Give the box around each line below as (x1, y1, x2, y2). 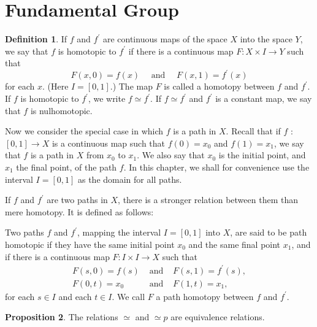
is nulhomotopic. (30, 104, 93, 117)
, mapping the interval (77, 226, 161, 239)
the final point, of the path (16, 160, 117, 173)
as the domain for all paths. (77, 172, 182, 185)
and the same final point (188, 237, 281, 250)
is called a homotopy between (164, 80, 275, 93)
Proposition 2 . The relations (5, 310, 118, 323)
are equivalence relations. (170, 310, 265, 323)
